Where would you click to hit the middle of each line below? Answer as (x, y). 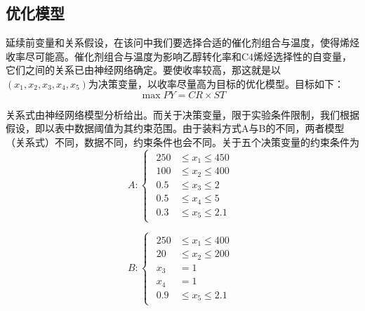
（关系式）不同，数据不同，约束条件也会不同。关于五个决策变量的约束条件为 (182, 141)
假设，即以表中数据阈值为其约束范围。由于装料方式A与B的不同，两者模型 (175, 128)
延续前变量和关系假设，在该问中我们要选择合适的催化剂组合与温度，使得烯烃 (182, 42)
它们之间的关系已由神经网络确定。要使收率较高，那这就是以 (143, 70)
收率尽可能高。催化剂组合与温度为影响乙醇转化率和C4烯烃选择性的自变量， (179, 56)
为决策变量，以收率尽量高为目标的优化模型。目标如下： (216, 83)
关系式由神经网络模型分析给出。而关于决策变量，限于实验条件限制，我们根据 (182, 114)
